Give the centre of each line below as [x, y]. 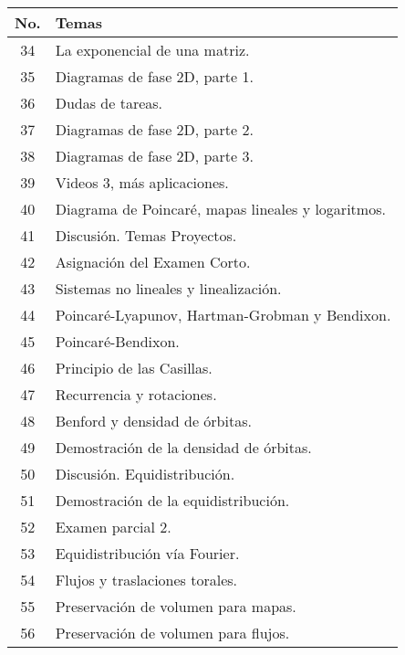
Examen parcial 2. [113, 527]
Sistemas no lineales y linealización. [168, 288]
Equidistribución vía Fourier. [147, 553]
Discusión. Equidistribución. [145, 474]
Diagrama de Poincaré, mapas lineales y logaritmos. [220, 209]
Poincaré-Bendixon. [117, 341]
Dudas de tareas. [109, 103]
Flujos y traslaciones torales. [146, 580]
